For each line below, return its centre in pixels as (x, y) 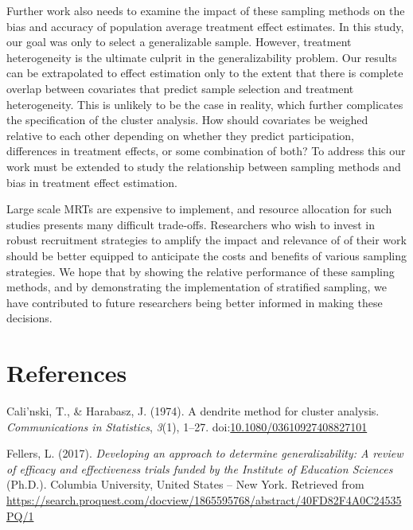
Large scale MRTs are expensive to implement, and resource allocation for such (199, 209)
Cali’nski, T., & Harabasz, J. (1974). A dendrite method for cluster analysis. (193, 411)
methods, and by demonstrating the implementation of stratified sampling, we (197, 287)
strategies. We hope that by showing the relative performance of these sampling (201, 271)
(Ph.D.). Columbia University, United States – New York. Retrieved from (185, 484)
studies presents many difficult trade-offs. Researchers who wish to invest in (191, 224)
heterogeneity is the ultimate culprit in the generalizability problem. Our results (202, 57)
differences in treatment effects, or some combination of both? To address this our (206, 151)
